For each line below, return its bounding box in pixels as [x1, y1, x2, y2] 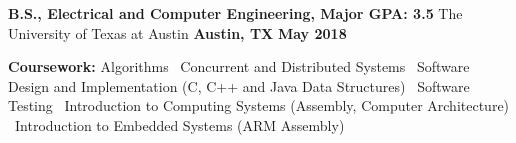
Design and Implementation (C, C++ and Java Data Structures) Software [8, 75, 470, 96]
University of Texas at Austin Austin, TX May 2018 [8, 22, 347, 43]
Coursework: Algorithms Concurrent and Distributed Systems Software [8, 56, 470, 77]
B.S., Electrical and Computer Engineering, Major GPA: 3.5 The [8, 3, 463, 23]
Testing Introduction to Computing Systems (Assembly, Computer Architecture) [8, 95, 510, 116]
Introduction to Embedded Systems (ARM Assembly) [14, 114, 345, 135]
